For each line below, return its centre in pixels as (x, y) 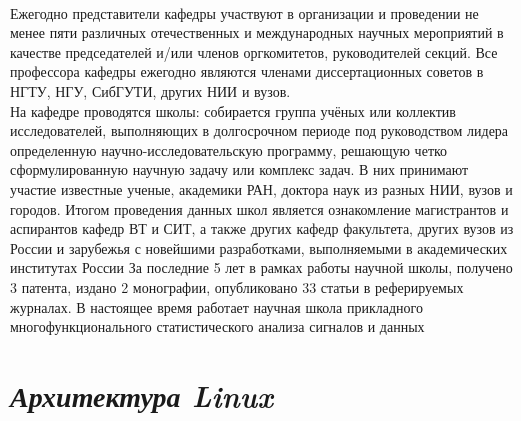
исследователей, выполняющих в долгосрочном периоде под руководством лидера (259, 130)
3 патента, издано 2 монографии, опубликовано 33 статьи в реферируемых (237, 286)
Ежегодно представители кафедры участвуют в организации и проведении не (244, 12)
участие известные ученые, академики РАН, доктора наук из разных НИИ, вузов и (261, 188)
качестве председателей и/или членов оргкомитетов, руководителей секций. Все (254, 51)
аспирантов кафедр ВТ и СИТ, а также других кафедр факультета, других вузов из (262, 228)
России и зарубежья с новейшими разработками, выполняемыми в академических (259, 247)
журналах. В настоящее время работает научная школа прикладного (216, 306)
